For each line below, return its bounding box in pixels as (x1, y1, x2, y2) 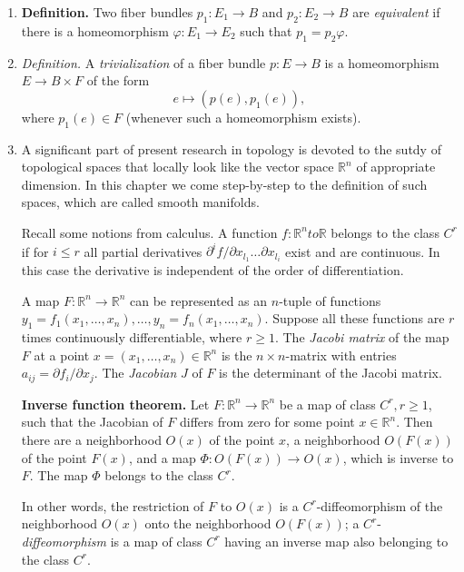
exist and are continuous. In (285, 242, 440, 261)
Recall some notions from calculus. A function (21, 222, 278, 242)
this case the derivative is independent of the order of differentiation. (21, 261, 404, 280)
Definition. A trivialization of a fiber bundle (21, 53, 266, 72)
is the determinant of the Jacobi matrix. (219, 363, 442, 382)
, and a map (128, 448, 196, 467)
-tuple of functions (279, 291, 381, 310)
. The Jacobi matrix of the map (274, 328, 449, 347)
